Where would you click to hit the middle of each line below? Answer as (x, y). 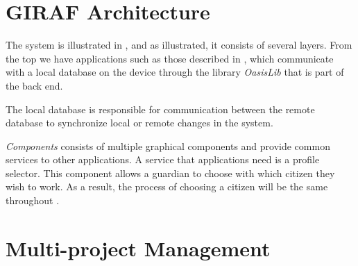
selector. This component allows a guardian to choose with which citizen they (170, 173)
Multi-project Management (138, 248)
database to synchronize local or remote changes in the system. (139, 123)
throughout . (33, 200)
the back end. (34, 85)
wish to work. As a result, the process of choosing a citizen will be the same (167, 186)
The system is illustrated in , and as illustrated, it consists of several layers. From (179, 45)
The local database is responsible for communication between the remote (160, 109)
